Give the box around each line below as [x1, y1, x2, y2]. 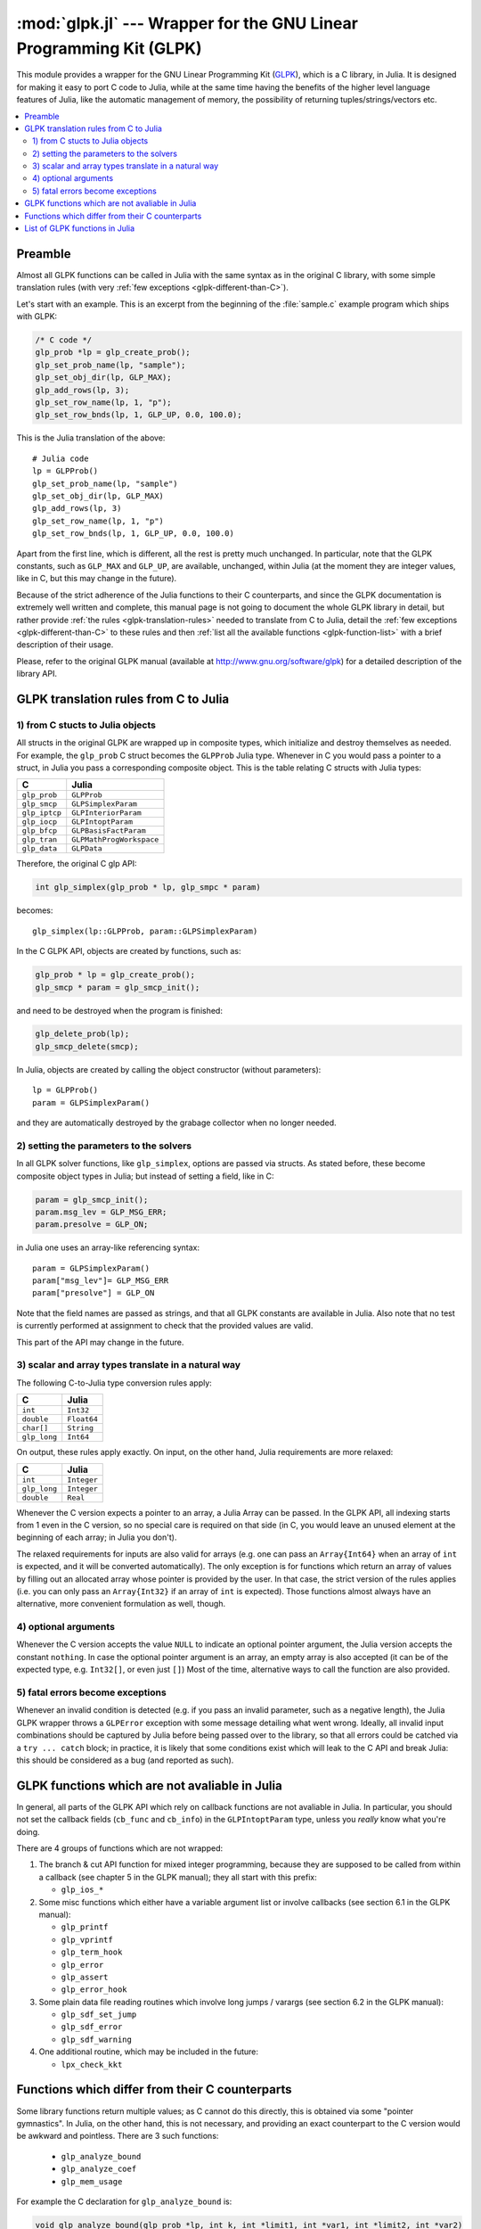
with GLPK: [16, 311, 58, 322]
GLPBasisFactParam [71, 826, 146, 835]
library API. [16, 669, 58, 679]
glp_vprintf [61, 1935, 113, 1945]
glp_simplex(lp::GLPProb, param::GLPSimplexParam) [32, 925, 258, 936]
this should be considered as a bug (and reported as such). [16, 1755, 234, 1765]
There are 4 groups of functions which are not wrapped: [16, 1843, 224, 1854]
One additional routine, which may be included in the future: [38, 2046, 258, 2057]
